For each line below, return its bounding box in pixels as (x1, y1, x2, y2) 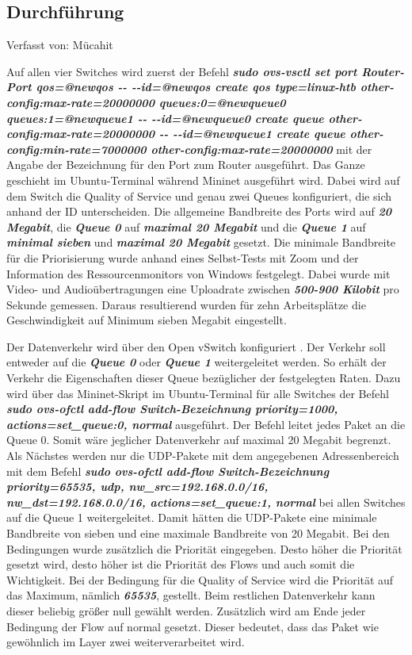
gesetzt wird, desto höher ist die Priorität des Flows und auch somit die (6, 556, 355, 573)
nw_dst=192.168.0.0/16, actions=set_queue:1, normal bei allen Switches (6, 493, 406, 510)
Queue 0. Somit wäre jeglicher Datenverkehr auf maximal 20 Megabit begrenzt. (6, 431, 391, 448)
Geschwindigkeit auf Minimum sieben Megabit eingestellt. (6, 312, 287, 328)
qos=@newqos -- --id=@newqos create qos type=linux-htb (36, 79, 356, 95)
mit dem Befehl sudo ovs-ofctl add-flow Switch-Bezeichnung (6, 462, 330, 479)
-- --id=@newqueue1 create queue (158, 125, 345, 142)
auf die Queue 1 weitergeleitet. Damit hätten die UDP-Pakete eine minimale (6, 509, 377, 526)
